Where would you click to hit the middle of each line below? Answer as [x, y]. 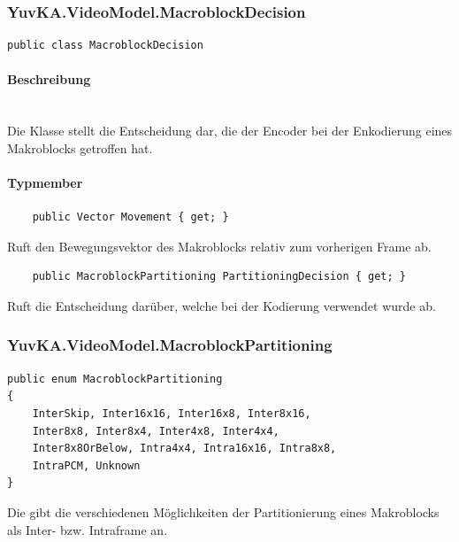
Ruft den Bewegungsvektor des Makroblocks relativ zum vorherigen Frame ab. [219, 246]
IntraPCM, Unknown [86, 465]
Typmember [45, 182]
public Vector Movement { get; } [130, 217]
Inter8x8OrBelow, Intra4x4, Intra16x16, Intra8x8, [184, 449]
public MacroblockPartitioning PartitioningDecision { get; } [219, 277]
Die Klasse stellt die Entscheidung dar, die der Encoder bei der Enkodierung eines [230, 131]
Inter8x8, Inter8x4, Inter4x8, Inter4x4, [156, 431]
